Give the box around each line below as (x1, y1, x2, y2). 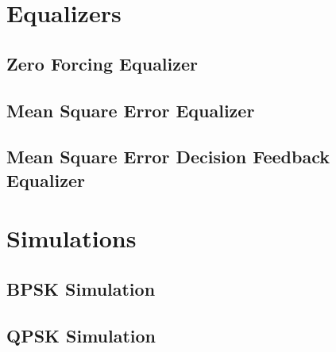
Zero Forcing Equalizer (6, 51, 199, 75)
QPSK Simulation (6, 323, 156, 347)
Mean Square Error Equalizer (6, 98, 255, 122)
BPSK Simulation (6, 276, 156, 300)
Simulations (6, 222, 137, 254)
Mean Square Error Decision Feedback (6, 144, 330, 169)
